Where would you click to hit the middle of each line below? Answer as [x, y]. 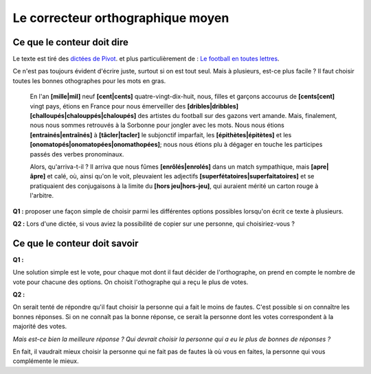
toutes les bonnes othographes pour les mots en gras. [89, 81]
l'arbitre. [42, 196]
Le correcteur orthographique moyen [121, 18]
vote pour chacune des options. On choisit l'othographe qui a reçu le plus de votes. [131, 282]
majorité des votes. [40, 327]
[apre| [320, 166]
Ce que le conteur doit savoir [76, 243]
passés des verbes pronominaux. [77, 154]
